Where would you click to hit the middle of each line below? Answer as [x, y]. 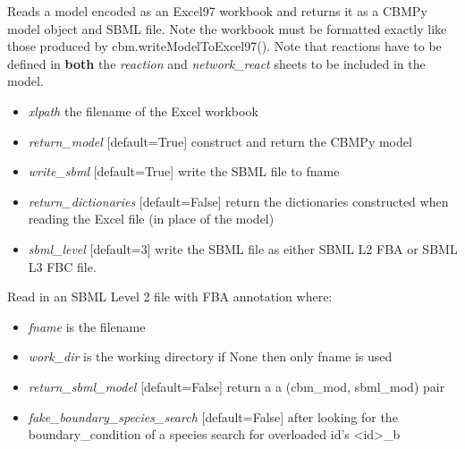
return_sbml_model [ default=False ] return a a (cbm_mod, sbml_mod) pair [237, 386]
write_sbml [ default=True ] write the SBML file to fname [184, 171]
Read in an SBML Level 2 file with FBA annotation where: [170, 297]
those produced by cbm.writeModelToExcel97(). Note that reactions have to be [224, 46]
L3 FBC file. [62, 266]
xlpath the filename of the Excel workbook [143, 110]
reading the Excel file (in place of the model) [151, 219]
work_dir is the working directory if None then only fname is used [210, 356]
